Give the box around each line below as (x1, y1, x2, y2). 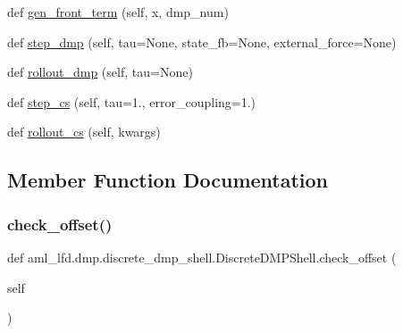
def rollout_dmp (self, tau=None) (7, 62, 193, 81)
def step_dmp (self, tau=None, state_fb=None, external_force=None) (7, 32, 397, 51)
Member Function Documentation (7, 166, 329, 194)
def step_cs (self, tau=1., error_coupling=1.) (7, 92, 256, 111)
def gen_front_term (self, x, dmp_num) (7, 3, 229, 21)
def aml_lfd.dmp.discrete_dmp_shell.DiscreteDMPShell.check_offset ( (7, 247, 397, 266)
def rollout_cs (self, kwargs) (7, 122, 161, 141)
